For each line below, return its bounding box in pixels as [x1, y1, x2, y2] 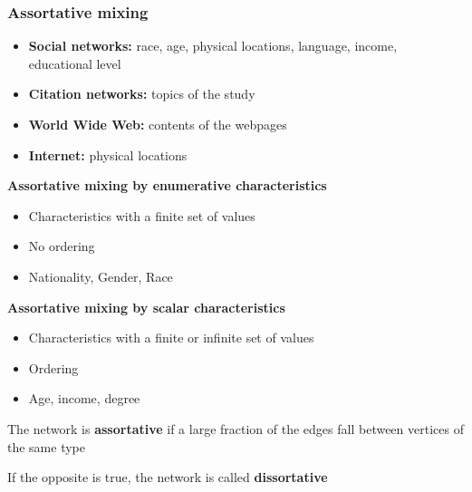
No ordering [28, 236, 95, 256]
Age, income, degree [28, 389, 140, 408]
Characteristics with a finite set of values [28, 206, 255, 225]
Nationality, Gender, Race [28, 266, 173, 285]
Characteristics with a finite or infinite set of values [28, 328, 314, 347]
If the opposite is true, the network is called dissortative [7, 468, 328, 487]
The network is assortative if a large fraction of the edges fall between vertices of [7, 419, 464, 438]
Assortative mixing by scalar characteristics [7, 297, 285, 316]
